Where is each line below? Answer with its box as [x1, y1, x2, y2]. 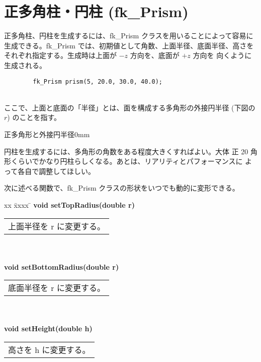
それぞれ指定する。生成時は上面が [4, 50, 117, 61]
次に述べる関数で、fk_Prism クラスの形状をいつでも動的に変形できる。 [4, 183, 239, 193]
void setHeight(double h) [4, 323, 93, 334]
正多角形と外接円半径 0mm [4, 129, 90, 139]
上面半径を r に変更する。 [8, 220, 105, 232]
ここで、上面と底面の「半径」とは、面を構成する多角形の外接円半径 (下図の [4, 102, 255, 112]
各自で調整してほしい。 [18, 165, 95, 176]
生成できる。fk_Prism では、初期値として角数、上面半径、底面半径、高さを [4, 40, 254, 50]
